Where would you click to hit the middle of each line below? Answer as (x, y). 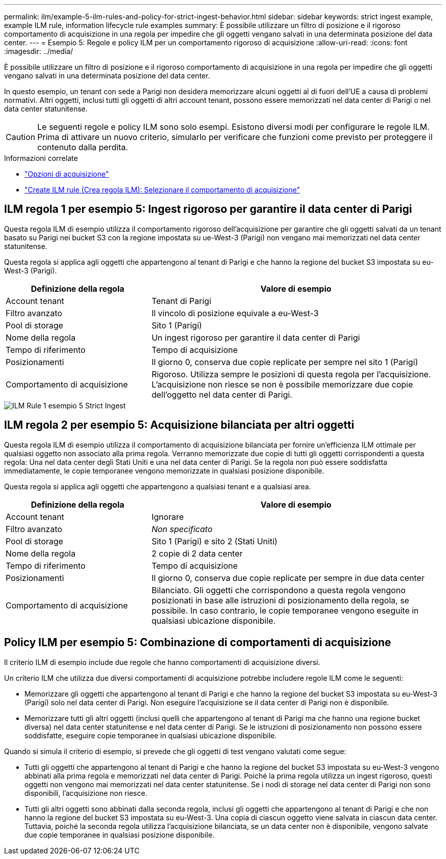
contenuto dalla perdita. (83, 147)
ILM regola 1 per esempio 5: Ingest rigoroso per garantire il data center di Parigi (208, 209)
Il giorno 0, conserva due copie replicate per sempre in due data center (288, 578)
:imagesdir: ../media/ (39, 51)
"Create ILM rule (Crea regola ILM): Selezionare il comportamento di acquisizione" (162, 190)
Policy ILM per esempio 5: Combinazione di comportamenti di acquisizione (198, 643)
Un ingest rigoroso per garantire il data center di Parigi (256, 337)
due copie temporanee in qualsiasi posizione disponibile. (120, 835)
